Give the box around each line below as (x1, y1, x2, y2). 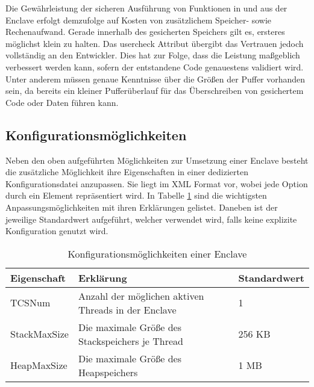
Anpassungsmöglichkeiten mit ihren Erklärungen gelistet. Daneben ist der (5, 200, 278, 213)
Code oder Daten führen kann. (5, 96, 119, 108)
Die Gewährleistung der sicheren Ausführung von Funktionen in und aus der (5, 2, 287, 14)
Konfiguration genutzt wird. (5, 224, 108, 237)
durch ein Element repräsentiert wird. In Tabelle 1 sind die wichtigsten (5, 189, 267, 202)
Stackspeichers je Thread (78, 333, 183, 348)
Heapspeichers (78, 365, 138, 379)
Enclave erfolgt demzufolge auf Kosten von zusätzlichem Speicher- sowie (5, 13, 272, 26)
